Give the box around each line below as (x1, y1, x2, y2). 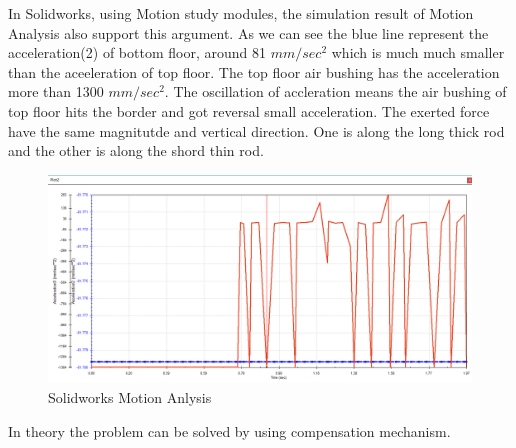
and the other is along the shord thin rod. (8, 140, 264, 161)
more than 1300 (8, 81, 104, 102)
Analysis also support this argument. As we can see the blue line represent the (8, 22, 489, 43)
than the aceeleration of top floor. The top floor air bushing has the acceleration (8, 61, 500, 82)
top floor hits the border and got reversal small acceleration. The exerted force (8, 100, 490, 121)
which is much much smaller (331, 42, 505, 63)
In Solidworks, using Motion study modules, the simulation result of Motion (8, 3, 474, 23)
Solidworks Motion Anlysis (48, 387, 212, 408)
